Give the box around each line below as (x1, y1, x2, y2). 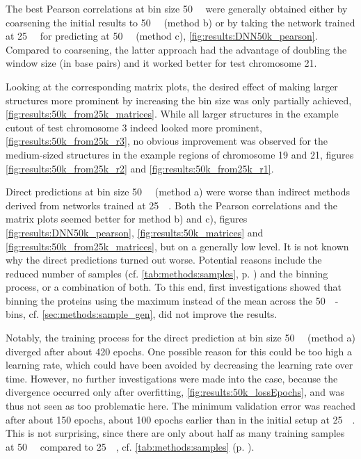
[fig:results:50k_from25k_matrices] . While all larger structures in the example (6, 106, 339, 121)
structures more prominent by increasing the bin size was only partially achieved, (6, 92, 352, 107)
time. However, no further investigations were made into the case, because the (6, 371, 338, 385)
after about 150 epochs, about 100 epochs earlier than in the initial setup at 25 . (6, 412, 355, 426)
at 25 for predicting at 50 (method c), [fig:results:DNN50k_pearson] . (6, 29, 318, 43)
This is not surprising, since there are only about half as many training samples (6, 426, 345, 440)
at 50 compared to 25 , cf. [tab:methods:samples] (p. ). (6, 439, 255, 453)
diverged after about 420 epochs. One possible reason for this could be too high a (6, 344, 352, 358)
